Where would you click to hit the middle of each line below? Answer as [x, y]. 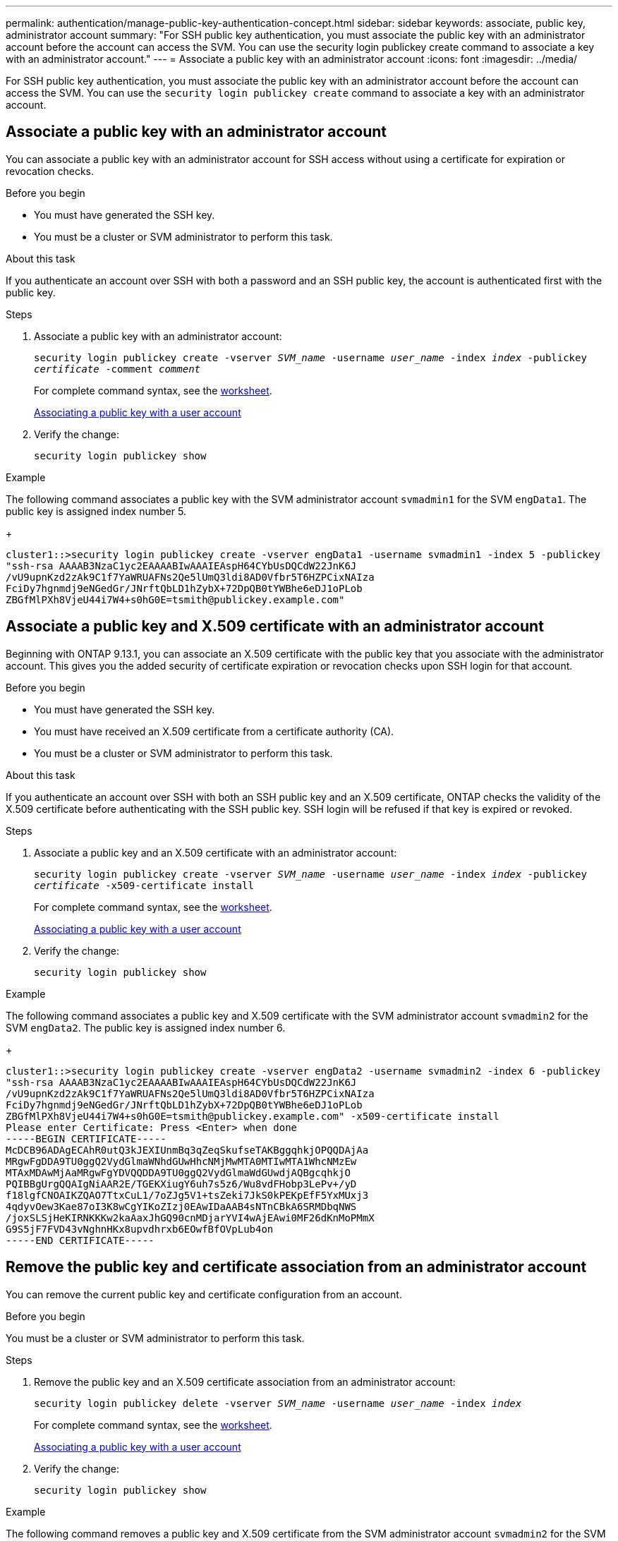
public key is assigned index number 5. [96, 511]
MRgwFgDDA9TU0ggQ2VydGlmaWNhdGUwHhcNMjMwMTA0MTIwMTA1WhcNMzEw [181, 1161]
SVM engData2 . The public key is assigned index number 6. [146, 1027]
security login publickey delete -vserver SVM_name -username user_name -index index [278, 1403]
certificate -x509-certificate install [144, 885]
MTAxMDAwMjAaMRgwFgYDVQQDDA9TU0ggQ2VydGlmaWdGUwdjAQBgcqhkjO [178, 1172]
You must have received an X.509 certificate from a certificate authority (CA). [214, 731]
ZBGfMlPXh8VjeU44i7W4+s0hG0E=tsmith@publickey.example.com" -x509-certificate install [253, 1116]
